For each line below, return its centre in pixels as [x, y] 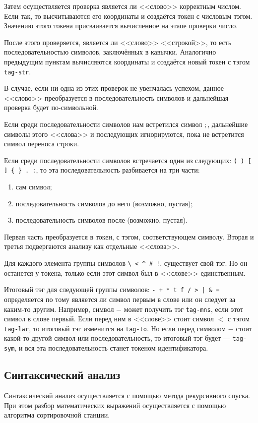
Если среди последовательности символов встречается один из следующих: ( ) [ [128, 160]
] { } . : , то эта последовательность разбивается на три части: [102, 170]
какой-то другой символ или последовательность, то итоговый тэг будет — [117, 338]
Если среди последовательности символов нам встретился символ [103, 124]
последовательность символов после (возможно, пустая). [101, 220]
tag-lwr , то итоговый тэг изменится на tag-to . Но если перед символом [115, 328]
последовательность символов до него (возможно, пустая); [104, 203]
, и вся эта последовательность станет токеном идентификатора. [111, 348]
